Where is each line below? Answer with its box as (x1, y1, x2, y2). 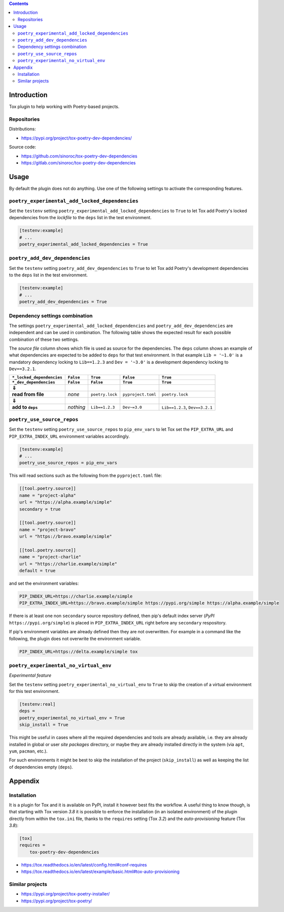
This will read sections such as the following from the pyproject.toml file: (9, 472, 162, 479)
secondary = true (19, 506, 61, 512)
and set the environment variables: (9, 580, 79, 586)
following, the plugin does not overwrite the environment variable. (9, 636, 142, 642)
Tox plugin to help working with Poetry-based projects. (9, 104, 120, 110)
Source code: (9, 144, 36, 150)
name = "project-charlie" (19, 554, 81, 560)
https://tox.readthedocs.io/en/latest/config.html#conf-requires (21, 862, 147, 868)
